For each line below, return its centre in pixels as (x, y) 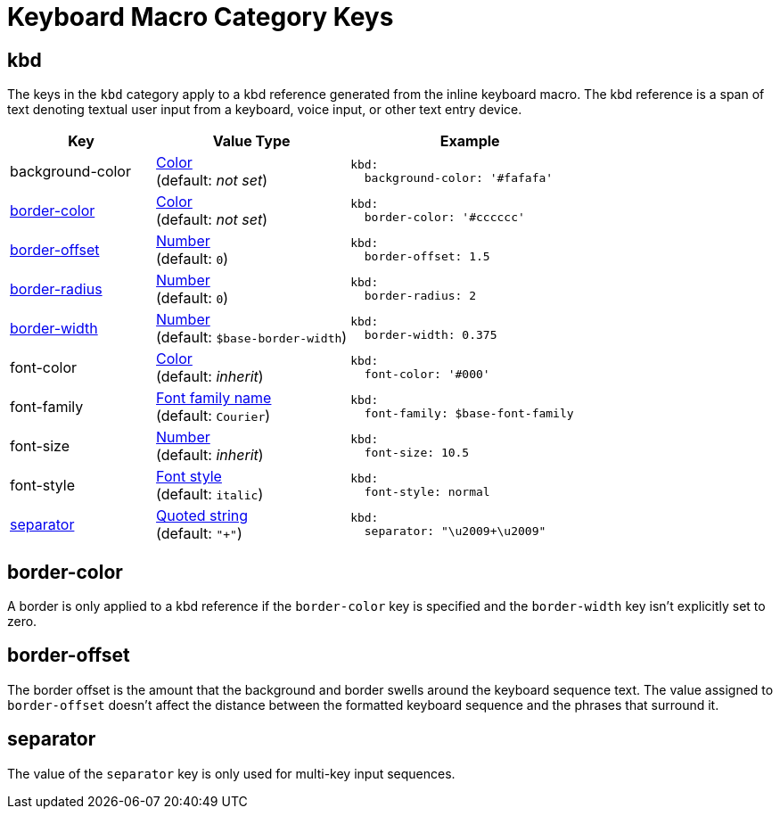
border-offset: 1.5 (427, 257)
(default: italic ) (210, 495)
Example (470, 141)
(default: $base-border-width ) (252, 338)
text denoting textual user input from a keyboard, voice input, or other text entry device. (265, 110)
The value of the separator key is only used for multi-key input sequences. (231, 773)
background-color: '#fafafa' (459, 178)
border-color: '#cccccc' (444, 218)
